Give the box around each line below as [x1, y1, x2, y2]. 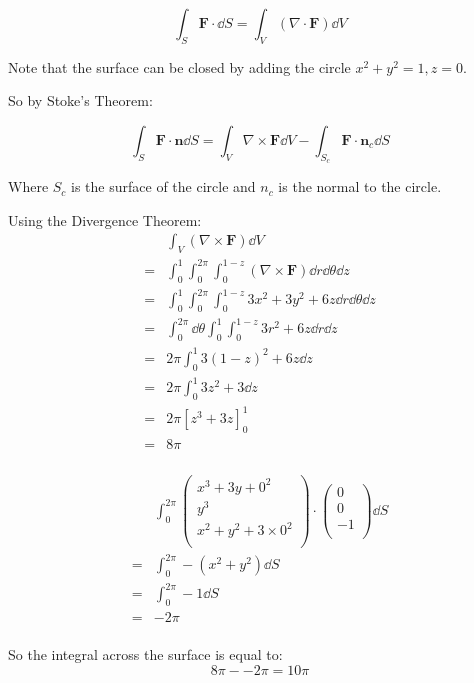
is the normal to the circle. [278, 176, 442, 197]
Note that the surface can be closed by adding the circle [8, 56, 351, 77]
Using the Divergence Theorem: [8, 209, 202, 230]
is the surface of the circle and [71, 176, 256, 197]
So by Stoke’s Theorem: [8, 90, 153, 111]
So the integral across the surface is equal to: [8, 644, 283, 665]
